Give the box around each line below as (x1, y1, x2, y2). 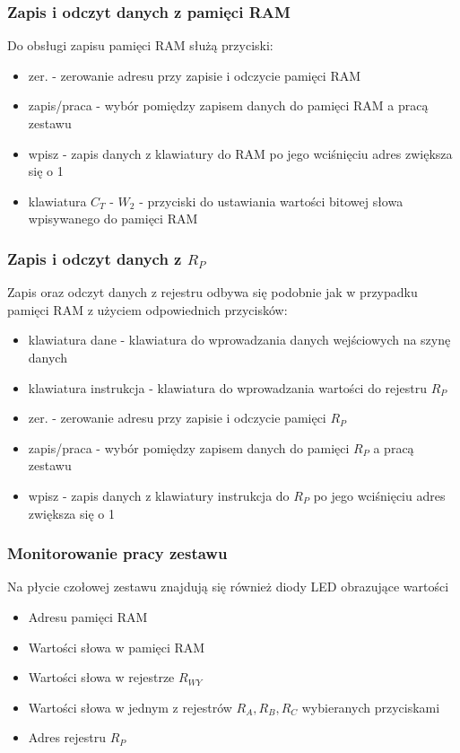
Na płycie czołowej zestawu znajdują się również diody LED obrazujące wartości (7, 577, 449, 596)
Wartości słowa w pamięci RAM (28, 637, 205, 656)
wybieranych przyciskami (301, 697, 440, 716)
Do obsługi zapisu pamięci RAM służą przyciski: (7, 36, 273, 55)
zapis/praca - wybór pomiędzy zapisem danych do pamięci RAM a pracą (28, 96, 429, 115)
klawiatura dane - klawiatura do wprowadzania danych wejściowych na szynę (28, 330, 451, 349)
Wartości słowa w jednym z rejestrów (28, 697, 232, 716)
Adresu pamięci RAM (28, 607, 148, 626)
